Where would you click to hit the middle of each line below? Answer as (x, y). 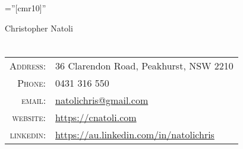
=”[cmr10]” (26, 8)
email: (34, 100)
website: (29, 118)
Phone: (32, 83)
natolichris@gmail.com (102, 100)
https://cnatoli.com (96, 118)
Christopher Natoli (39, 28)
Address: (28, 66)
